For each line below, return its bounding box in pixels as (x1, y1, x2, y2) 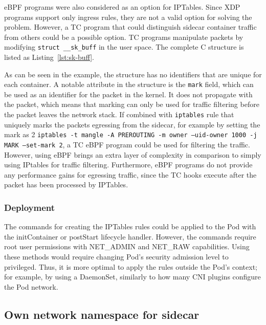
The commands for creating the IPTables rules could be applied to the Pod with (4, 221, 256, 232)
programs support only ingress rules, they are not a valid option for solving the (4, 11, 252, 22)
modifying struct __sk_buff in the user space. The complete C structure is (4, 41, 244, 52)
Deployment (4, 201, 55, 213)
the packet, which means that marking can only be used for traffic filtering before (4, 99, 259, 110)
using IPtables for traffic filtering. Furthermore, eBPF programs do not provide (4, 159, 253, 170)
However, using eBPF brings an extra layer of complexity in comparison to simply (4, 149, 261, 160)
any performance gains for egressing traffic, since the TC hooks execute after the (4, 169, 257, 180)
